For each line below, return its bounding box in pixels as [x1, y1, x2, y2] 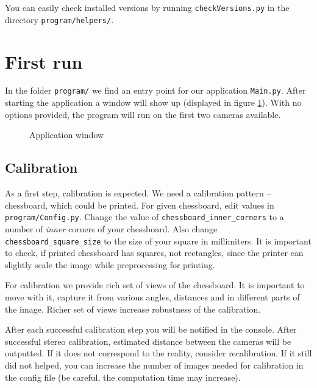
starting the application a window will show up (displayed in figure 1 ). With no [5, 96, 302, 109]
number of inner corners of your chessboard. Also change [5, 222, 218, 235]
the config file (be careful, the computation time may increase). [5, 370, 241, 383]
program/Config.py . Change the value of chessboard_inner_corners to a [5, 210, 284, 223]
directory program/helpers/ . [5, 13, 114, 26]
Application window [29, 128, 104, 141]
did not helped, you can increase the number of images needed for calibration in [5, 358, 304, 371]
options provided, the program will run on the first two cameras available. [5, 108, 281, 120]
